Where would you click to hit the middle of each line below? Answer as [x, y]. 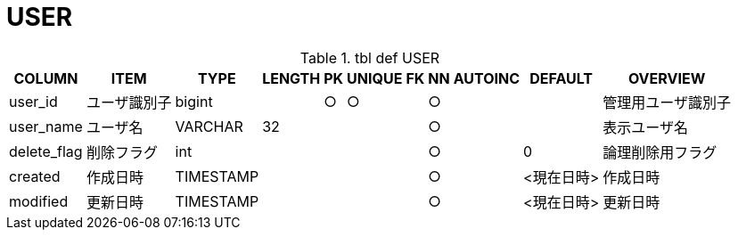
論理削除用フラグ [660, 152]
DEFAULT [562, 78]
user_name [46, 126]
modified [39, 201]
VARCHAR [209, 126]
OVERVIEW [667, 78]
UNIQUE [375, 78]
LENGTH [291, 78]
